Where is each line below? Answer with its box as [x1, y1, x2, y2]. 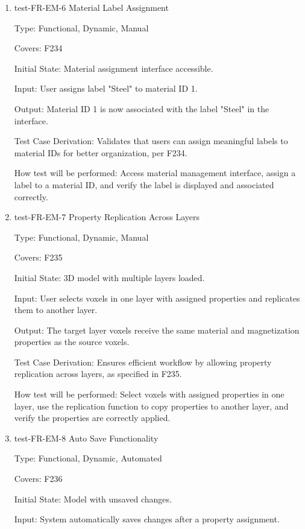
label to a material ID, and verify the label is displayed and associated [14, 178, 274, 191]
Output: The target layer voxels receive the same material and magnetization [14, 323, 300, 336]
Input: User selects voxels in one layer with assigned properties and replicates [14, 291, 300, 304]
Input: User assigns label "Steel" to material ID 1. [14, 82, 198, 95]
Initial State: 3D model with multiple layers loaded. [14, 271, 205, 284]
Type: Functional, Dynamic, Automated [14, 452, 162, 464]
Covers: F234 [14, 42, 63, 54]
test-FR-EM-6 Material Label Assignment [14, 1, 169, 13]
